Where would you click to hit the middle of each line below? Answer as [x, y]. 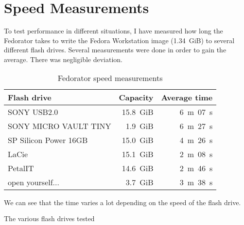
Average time [187, 97]
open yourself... [34, 182]
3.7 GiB [139, 182]
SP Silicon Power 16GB [48, 140]
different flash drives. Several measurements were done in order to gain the [115, 50]
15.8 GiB [138, 112]
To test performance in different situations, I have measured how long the [113, 31]
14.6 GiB [138, 168]
